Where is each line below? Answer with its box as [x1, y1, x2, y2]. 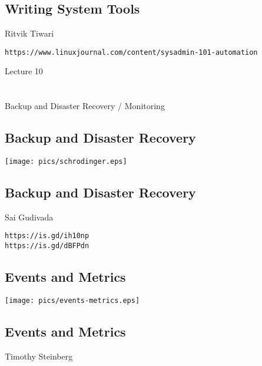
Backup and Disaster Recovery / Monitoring [5, 100, 165, 112]
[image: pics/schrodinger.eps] [5, 157, 127, 166]
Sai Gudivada [5, 210, 54, 223]
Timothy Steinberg [5, 349, 73, 362]
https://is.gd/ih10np [5, 232, 89, 240]
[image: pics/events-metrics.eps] [5, 296, 140, 305]
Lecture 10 [5, 65, 43, 77]
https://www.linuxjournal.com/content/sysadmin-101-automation [5, 48, 258, 57]
